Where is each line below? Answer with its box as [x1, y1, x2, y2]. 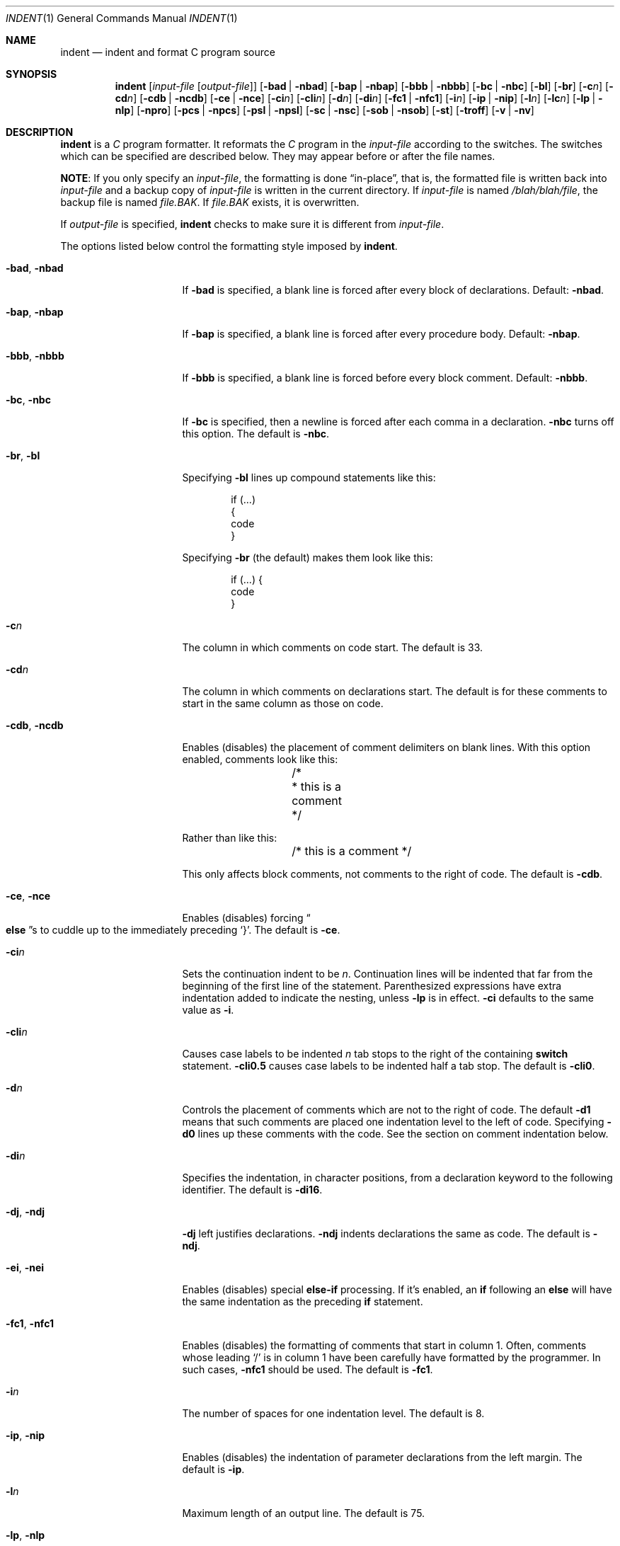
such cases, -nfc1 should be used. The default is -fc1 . [182, 1363, 433, 1375]
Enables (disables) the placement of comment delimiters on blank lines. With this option [182, 741, 591, 753]
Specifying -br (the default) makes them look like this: [182, 551, 433, 563]
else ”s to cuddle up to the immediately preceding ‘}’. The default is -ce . [6, 924, 340, 936]
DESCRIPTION [6, 126, 74, 138]
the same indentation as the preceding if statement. [182, 1295, 423, 1307]
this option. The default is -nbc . [182, 428, 329, 440]
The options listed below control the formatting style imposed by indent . [60, 240, 398, 252]
